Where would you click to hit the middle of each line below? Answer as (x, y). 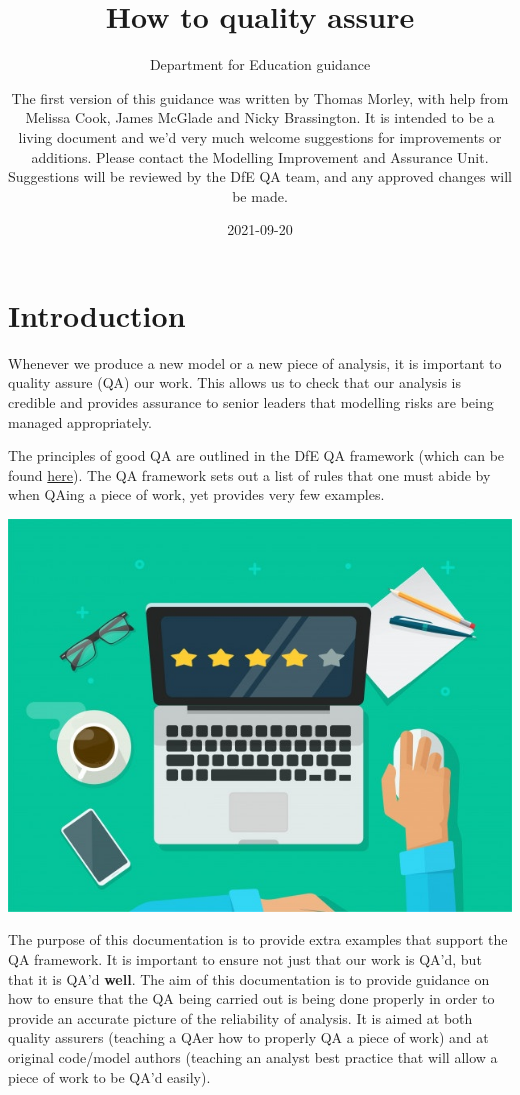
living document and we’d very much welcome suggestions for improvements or (260, 136)
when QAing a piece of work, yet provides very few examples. (196, 494)
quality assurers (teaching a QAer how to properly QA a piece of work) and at (248, 1037)
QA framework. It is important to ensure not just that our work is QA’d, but (245, 959)
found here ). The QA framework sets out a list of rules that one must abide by (249, 474)
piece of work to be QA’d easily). (109, 1076)
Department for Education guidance (260, 64)
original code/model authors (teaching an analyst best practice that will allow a (253, 1057)
